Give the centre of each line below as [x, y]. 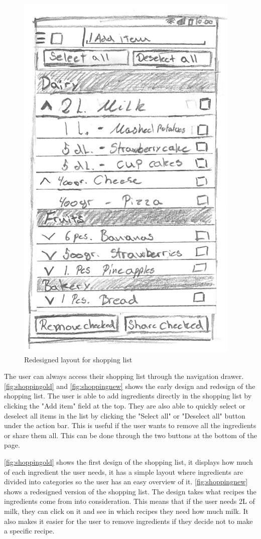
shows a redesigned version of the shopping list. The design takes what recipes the [130, 491]
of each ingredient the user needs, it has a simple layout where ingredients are [124, 471]
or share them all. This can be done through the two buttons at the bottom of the [130, 435]
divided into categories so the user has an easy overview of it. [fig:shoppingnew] [126, 482]
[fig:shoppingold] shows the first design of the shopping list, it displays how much [128, 461]
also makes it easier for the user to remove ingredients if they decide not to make [128, 521]
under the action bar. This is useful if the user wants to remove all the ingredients [130, 425]
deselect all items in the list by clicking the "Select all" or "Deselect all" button [125, 415]
